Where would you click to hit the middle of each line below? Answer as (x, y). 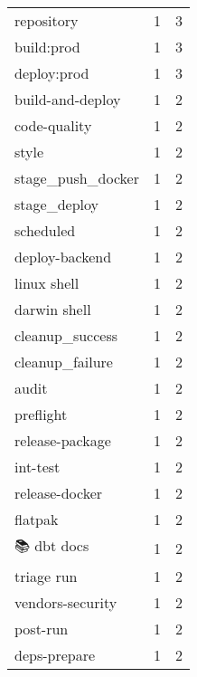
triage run (46, 576)
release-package (63, 440)
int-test (38, 467)
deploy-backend (63, 257)
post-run (42, 629)
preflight (41, 414)
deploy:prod (52, 73)
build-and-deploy (68, 99)
